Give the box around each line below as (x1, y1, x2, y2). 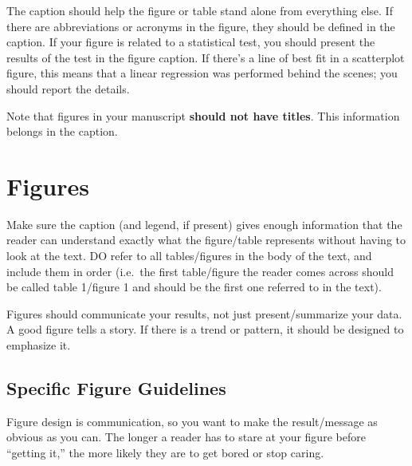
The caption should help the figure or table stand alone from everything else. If (6, 2, 393, 18)
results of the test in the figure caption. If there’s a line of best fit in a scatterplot (6, 49, 405, 65)
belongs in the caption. (6, 123, 118, 140)
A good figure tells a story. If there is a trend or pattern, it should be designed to (6, 321, 404, 338)
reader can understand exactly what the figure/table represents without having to (6, 231, 406, 248)
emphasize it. (6, 337, 71, 353)
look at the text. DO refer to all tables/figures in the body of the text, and (6, 247, 372, 264)
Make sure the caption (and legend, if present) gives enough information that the (6, 215, 402, 232)
